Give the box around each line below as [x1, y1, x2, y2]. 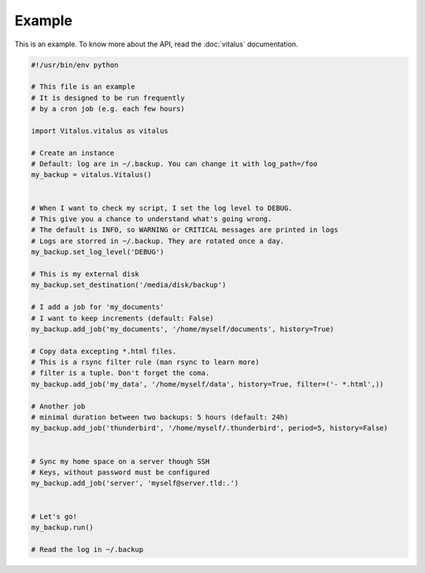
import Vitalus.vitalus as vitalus [31, 126, 168, 135]
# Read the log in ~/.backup [31, 545, 144, 554]
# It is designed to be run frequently [31, 93, 185, 102]
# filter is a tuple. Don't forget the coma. [31, 368, 210, 378]
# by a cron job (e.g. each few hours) [31, 105, 185, 113]
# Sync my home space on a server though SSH [31, 457, 210, 466]
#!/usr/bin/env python [31, 60, 119, 69]
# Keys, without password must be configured [31, 468, 210, 476]
